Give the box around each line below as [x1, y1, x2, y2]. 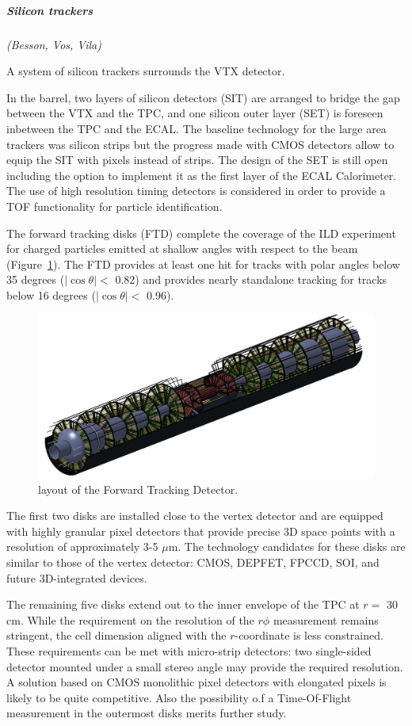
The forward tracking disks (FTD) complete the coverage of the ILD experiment [6, 224, 396, 241]
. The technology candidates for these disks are [177, 538, 406, 555]
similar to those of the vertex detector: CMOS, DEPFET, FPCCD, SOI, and [6, 554, 380, 571]
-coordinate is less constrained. [235, 627, 383, 644]
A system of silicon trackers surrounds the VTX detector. [6, 63, 285, 79]
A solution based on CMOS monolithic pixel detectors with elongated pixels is [6, 674, 387, 690]
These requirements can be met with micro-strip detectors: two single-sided [6, 643, 372, 659]
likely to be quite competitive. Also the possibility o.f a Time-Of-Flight [6, 689, 352, 705]
